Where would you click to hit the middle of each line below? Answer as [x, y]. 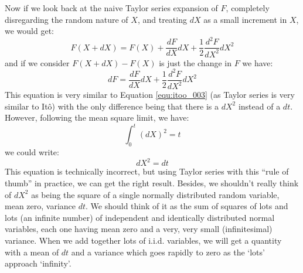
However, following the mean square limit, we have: [97, 117]
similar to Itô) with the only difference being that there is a [112, 106]
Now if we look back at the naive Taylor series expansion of [111, 8]
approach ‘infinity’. [38, 263]
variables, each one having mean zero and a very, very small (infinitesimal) [139, 229]
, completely [248, 8]
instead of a [259, 106]
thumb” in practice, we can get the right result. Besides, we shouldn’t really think [152, 182]
